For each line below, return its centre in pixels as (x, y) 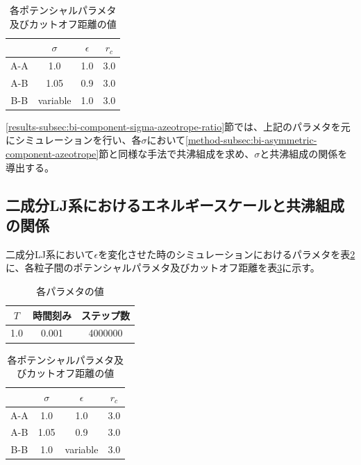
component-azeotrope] (52, 153)
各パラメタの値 (70, 290)
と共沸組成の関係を (304, 153)
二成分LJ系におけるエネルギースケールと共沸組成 (175, 204)
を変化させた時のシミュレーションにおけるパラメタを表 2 (227, 254)
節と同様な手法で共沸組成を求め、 (177, 153)
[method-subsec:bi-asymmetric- (251, 140)
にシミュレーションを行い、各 (74, 140)
